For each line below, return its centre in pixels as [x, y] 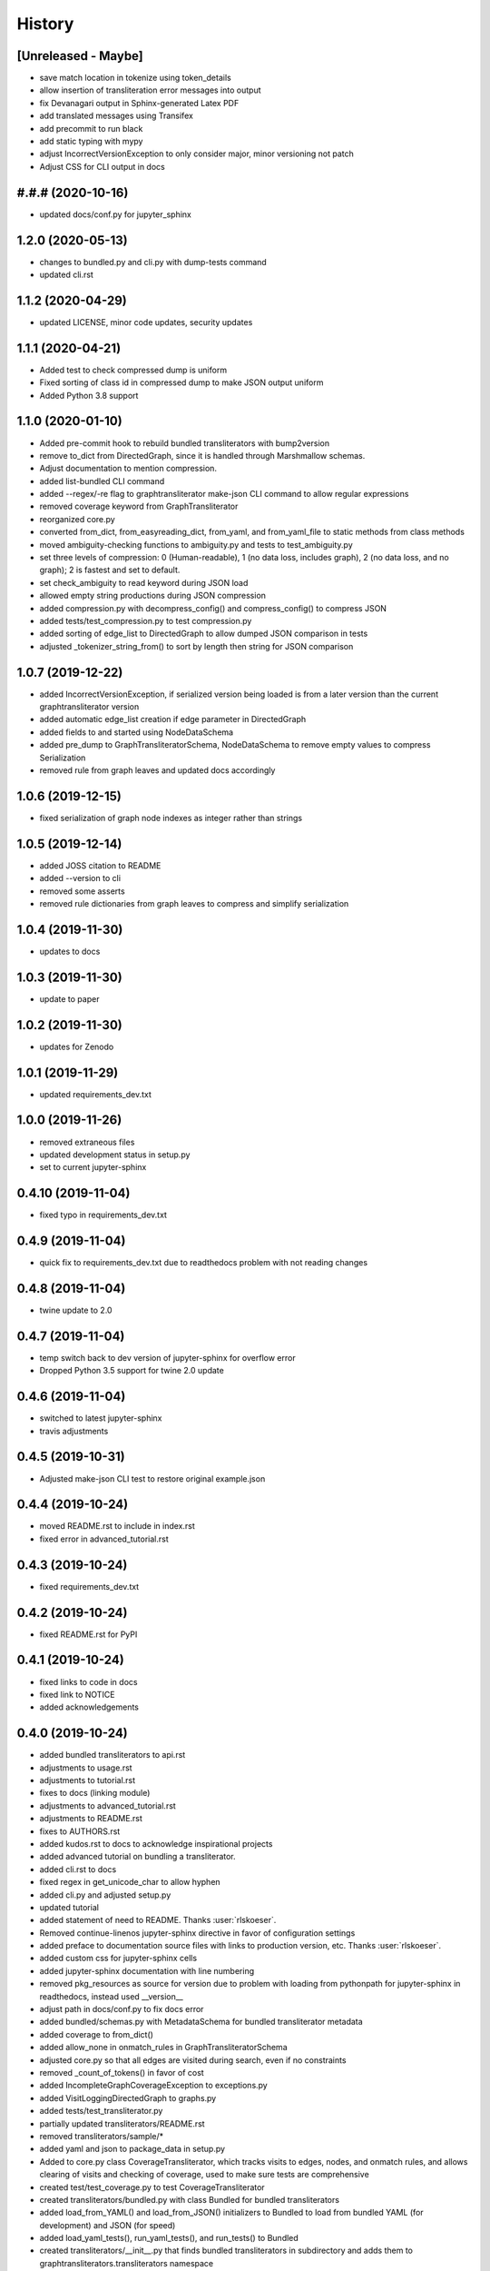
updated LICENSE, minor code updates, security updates [146, 322]
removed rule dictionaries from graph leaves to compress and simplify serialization [194, 903]
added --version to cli [80, 878]
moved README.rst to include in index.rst [117, 1526]
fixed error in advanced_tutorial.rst [104, 1539]
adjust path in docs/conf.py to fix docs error [122, 2009]
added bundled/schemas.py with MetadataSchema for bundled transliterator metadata [201, 2022]
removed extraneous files [87, 1142]
